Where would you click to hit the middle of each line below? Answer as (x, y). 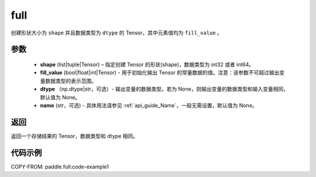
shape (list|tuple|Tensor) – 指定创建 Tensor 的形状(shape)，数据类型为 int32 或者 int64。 (147, 64)
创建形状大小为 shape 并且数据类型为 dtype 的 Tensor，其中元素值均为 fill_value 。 (116, 33)
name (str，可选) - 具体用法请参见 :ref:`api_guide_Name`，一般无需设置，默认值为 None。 (149, 105)
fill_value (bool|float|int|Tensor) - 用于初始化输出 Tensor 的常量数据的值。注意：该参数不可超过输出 (160, 72)
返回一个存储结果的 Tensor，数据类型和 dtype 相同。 (75, 136)
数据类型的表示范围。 (71, 81)
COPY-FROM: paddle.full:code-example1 (60, 166)
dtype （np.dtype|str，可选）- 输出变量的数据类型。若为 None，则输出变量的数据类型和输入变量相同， (164, 89)
